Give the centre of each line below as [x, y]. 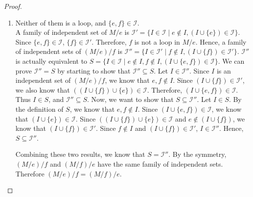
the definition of [39, 109]
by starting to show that [94, 70]
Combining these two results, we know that [80, 154]
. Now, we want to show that [130, 99]
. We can [231, 61]
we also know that [43, 89]
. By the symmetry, [197, 154]
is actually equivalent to [51, 61]
